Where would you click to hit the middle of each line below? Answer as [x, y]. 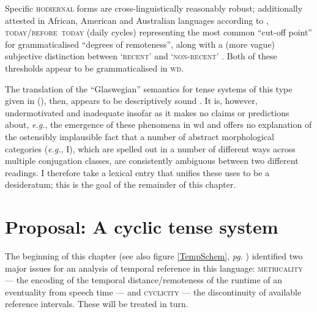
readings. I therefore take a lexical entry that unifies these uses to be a [137, 172]
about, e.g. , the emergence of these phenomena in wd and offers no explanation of [158, 124]
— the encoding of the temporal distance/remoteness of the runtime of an [144, 280]
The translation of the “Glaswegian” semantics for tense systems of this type [149, 88]
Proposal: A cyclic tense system [142, 227]
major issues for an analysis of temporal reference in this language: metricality [154, 268]
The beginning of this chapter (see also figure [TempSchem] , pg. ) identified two [154, 256]
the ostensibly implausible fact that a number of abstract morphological [140, 136]
